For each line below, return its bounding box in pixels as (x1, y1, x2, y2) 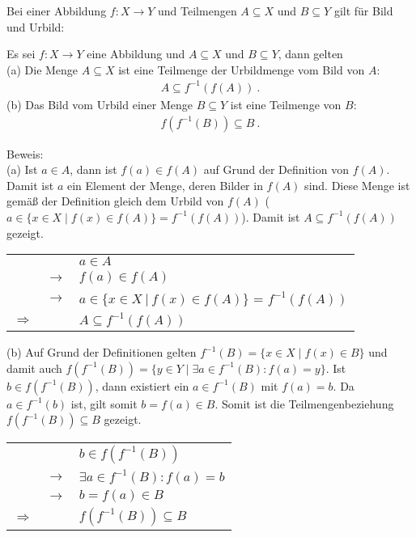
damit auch (6, 359, 62, 376)
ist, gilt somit (70, 395, 138, 412)
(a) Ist (6, 161, 38, 178)
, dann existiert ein (95, 377, 189, 394)
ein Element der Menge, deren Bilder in (66, 176, 263, 193)
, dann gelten (278, 45, 343, 62)
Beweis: (6, 145, 44, 162)
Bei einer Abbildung (6, 2, 107, 19)
